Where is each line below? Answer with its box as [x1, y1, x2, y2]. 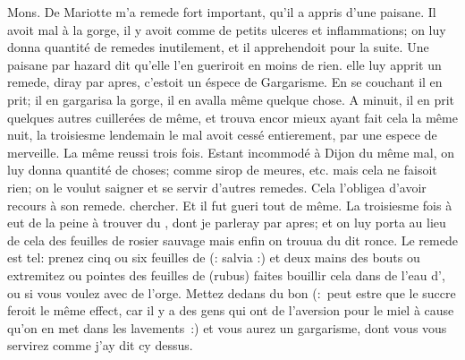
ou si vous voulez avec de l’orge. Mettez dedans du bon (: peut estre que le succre [7, 283, 456, 302]
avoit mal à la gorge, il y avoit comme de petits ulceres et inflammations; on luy [7, 20, 446, 39]
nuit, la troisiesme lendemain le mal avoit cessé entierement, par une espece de [7, 125, 437, 144]
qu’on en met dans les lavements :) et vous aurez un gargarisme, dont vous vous [7, 318, 447, 337]
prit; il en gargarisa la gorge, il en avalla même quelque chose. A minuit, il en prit [7, 90, 455, 108]
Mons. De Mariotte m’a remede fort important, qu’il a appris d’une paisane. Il [7, 3, 436, 21]
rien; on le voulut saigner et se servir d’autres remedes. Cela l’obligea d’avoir [7, 177, 427, 196]
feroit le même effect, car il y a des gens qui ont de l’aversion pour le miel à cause [7, 301, 454, 320]
